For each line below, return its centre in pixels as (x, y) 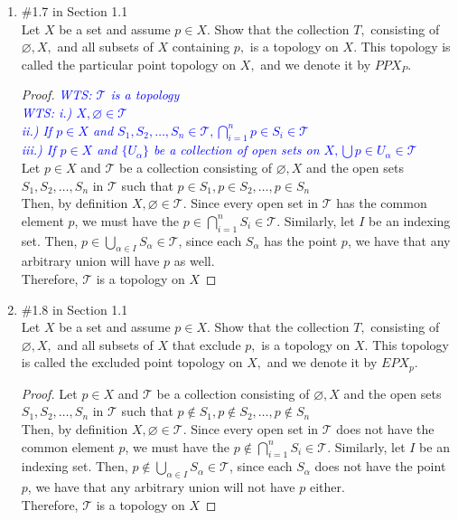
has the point (301, 240)
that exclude (206, 344)
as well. (194, 261)
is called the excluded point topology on (132, 362)
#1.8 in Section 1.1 (75, 309)
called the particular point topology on (129, 64)
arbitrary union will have (90, 261)
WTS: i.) (47, 112)
